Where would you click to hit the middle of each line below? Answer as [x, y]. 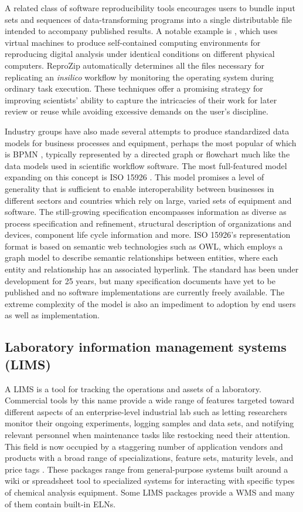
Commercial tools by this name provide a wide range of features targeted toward [149, 400]
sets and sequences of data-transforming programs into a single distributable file [149, 19]
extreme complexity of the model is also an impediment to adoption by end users [150, 303]
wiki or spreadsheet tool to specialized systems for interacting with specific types [150, 481]
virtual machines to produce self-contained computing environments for [133, 42]
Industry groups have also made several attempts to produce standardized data [147, 131]
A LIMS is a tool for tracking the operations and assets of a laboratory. [133, 388]
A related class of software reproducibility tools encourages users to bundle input [150, 8]
